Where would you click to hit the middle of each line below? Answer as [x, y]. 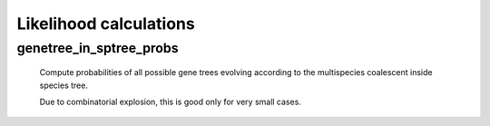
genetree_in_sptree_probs [98, 48]
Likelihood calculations [106, 24]
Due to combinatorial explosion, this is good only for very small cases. [170, 102]
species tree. [64, 85]
